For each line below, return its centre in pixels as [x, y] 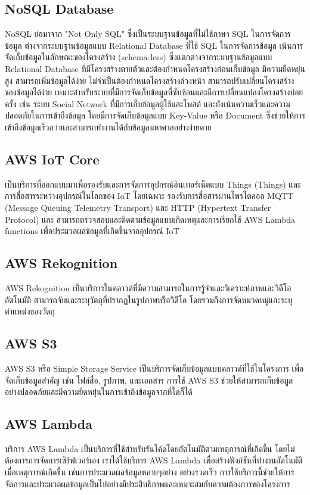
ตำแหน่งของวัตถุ [30, 311]
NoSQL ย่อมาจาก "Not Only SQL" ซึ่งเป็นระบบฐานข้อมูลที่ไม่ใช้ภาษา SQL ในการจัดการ [148, 34]
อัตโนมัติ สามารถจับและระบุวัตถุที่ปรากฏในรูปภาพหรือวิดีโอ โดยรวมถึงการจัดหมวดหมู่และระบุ [149, 299]
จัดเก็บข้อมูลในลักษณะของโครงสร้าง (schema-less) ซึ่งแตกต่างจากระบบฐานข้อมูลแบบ [139, 57]
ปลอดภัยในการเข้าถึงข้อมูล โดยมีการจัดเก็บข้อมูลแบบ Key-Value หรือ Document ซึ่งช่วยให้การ [155, 115]
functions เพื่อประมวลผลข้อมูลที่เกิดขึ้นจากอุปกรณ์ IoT [92, 231]
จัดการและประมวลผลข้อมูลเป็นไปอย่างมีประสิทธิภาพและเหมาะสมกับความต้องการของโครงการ [148, 483]
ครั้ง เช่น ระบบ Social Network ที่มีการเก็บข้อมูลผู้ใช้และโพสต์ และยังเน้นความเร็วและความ [148, 103]
